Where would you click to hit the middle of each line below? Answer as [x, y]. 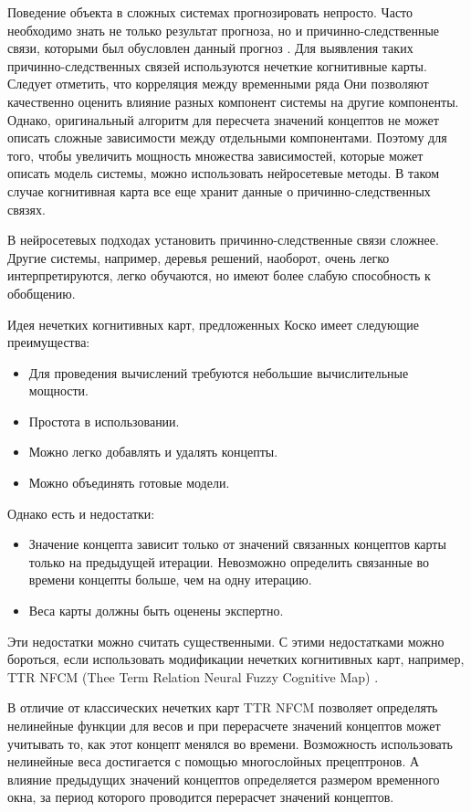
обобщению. [42, 293]
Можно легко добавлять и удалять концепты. [153, 452]
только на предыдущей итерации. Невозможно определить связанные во [229, 561]
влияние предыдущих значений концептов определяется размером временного [224, 779]
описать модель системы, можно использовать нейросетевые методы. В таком [224, 173]
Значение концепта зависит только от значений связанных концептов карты [237, 544]
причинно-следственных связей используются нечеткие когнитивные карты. [217, 65]
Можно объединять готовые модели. [129, 483]
